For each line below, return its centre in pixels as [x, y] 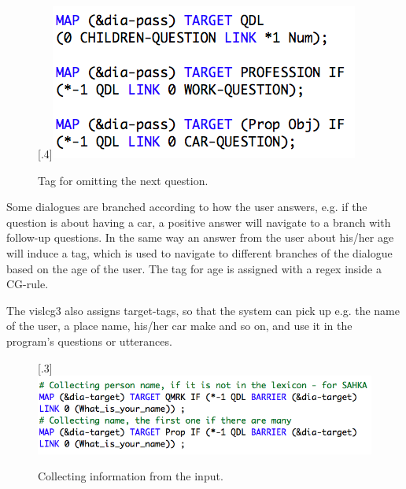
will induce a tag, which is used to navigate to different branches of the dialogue [199, 252]
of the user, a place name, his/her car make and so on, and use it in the [179, 326]
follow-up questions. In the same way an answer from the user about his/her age [200, 237]
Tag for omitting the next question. [123, 180]
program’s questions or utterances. [89, 341]
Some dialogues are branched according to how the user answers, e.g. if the [187, 207]
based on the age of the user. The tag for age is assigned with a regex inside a [194, 268]
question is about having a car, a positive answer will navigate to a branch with [199, 222]
